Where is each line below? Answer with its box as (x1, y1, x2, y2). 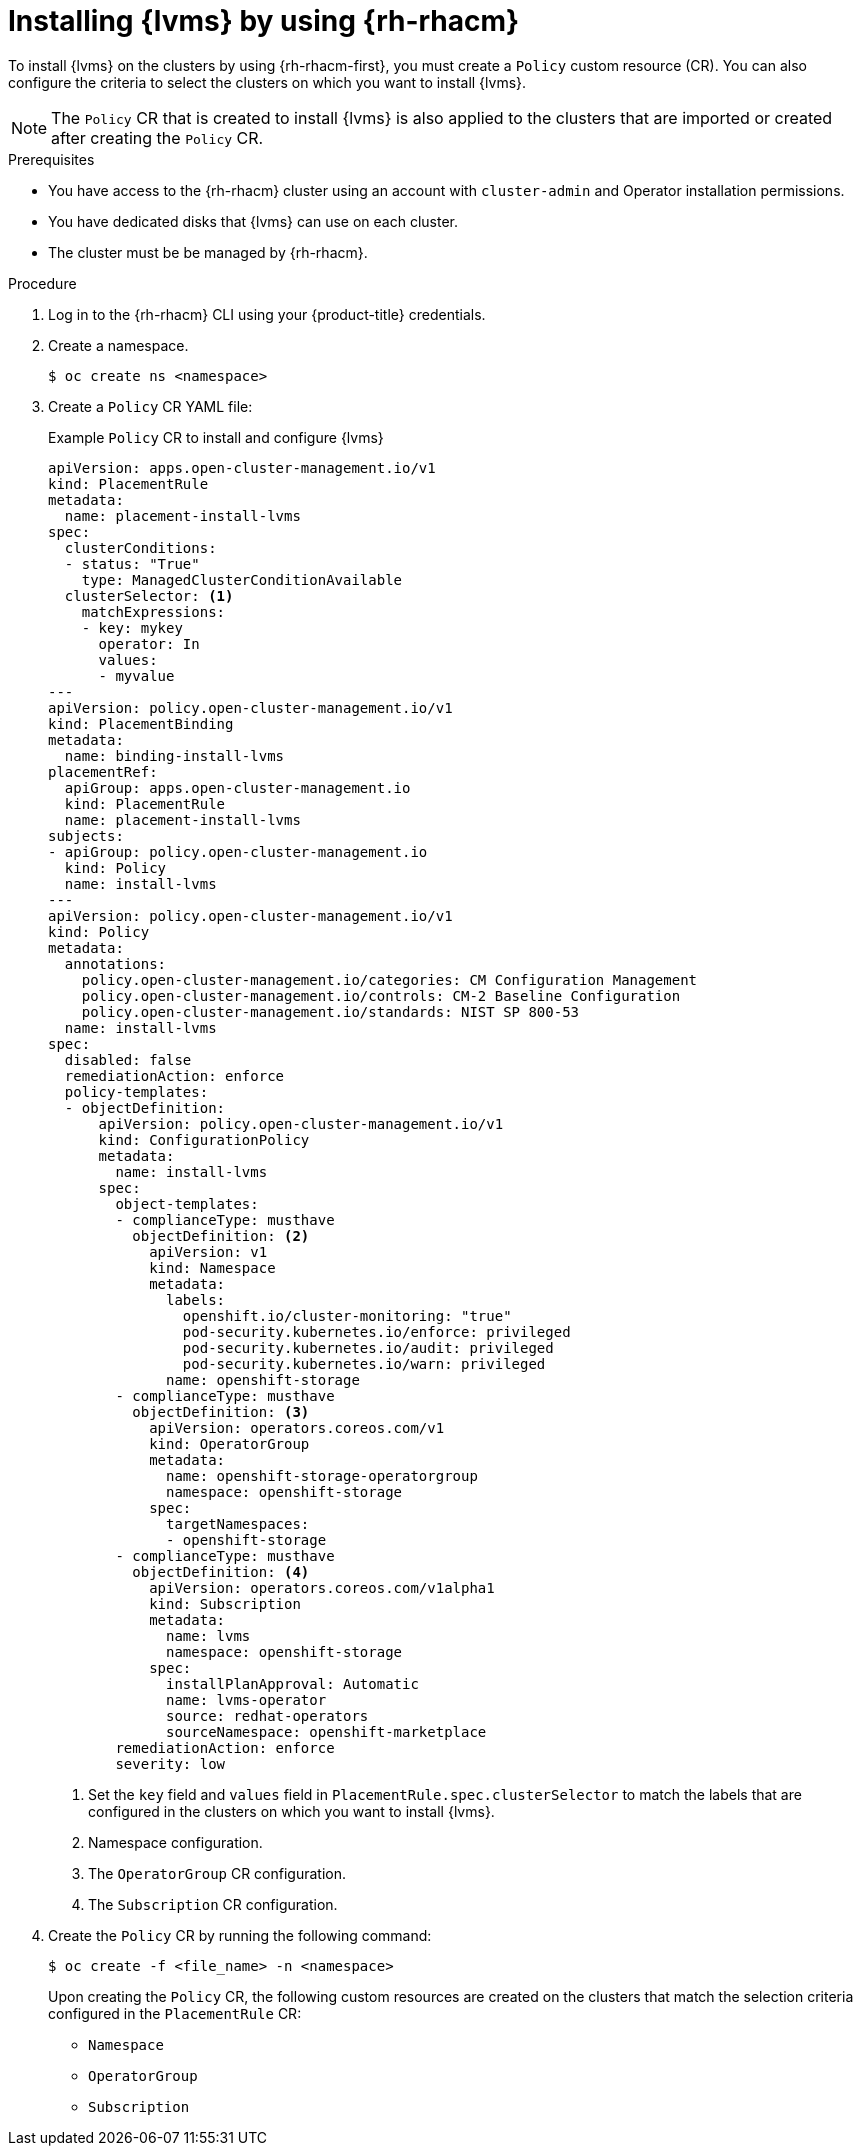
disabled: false (64, 1051, 192, 1068)
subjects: (48, 827, 124, 844)
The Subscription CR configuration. (88, 1895, 338, 1913)
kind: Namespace (149, 1259, 276, 1276)
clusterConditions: (64, 539, 217, 556)
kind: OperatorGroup (149, 1435, 310, 1452)
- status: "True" (64, 555, 200, 572)
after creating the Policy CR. (51, 127, 264, 148)
